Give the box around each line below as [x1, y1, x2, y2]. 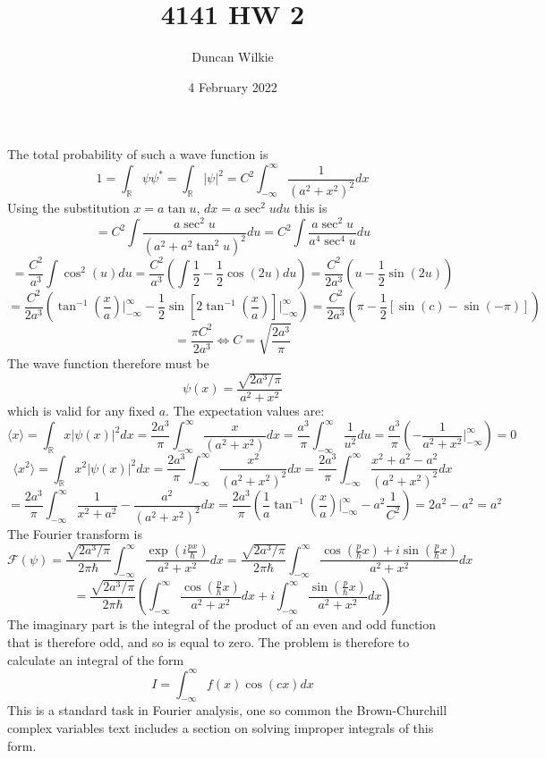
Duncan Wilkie [192, 47, 274, 66]
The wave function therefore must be [7, 353, 209, 372]
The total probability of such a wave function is [7, 145, 268, 164]
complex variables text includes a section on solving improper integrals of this [7, 719, 434, 737]
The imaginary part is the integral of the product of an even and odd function [7, 615, 437, 634]
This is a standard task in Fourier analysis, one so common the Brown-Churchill [7, 701, 447, 720]
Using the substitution [7, 198, 130, 217]
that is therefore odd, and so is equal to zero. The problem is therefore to [7, 632, 410, 651]
